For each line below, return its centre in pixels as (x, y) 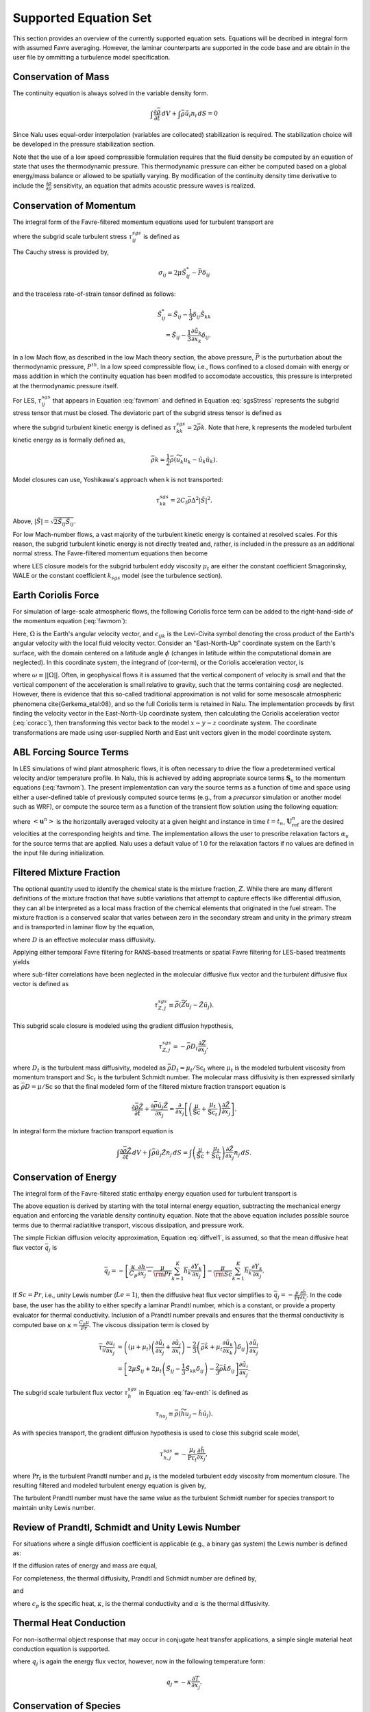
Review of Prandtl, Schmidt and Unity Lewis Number (127, 1527)
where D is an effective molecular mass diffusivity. (84, 940)
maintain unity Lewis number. (54, 1507)
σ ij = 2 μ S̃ (172, 274)
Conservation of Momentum (74, 205)
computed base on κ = (45, 1324)
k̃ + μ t (213, 1348)
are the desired (322, 821)
